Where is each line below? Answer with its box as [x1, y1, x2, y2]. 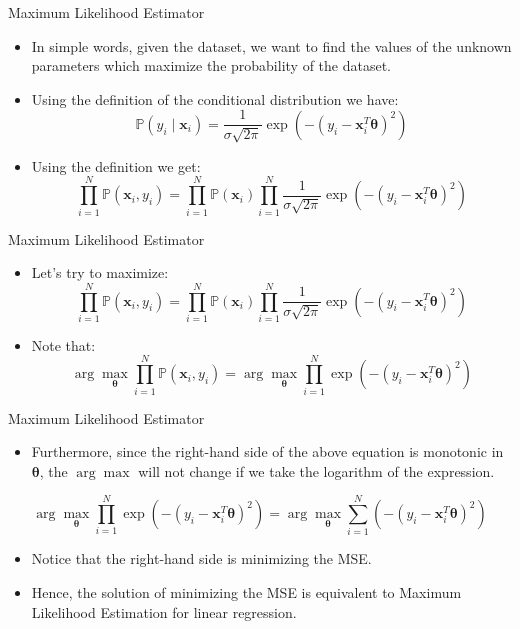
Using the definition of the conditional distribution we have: [31, 88, 399, 109]
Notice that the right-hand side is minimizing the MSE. [31, 548, 372, 569]
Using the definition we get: [31, 155, 201, 176]
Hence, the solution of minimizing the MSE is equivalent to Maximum [31, 582, 462, 603]
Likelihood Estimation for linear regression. [31, 601, 297, 622]
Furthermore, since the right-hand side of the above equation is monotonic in [31, 441, 504, 462]
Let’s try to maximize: [31, 262, 169, 283]
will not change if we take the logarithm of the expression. [138, 460, 495, 481]
